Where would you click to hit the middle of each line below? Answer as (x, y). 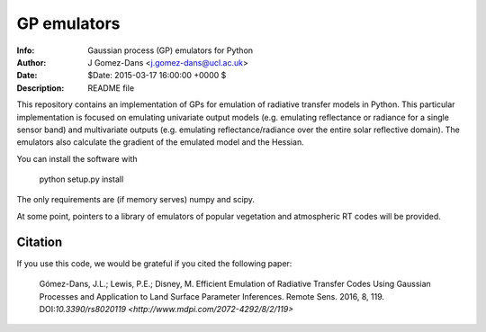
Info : (26, 50)
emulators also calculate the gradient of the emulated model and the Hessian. (161, 142)
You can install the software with (77, 158)
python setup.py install (81, 179)
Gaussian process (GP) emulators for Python (171, 50)
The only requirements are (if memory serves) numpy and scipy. (136, 200)
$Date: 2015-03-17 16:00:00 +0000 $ (157, 76)
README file (111, 88)
